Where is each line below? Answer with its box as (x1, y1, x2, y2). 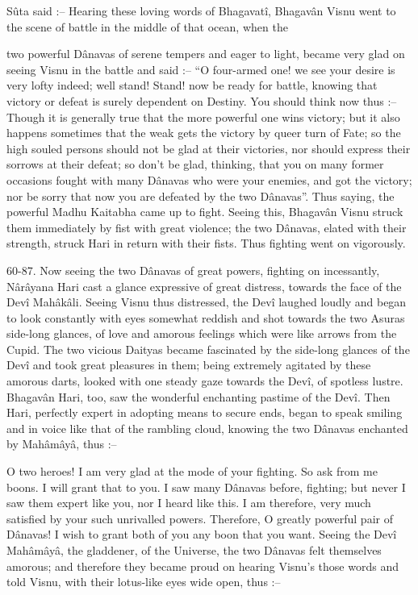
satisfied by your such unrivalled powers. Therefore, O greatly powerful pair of (6, 510, 393, 526)
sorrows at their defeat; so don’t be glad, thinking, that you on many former (6, 156, 384, 173)
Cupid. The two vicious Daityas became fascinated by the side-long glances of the (6, 340, 410, 357)
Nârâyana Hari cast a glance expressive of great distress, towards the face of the (6, 277, 402, 294)
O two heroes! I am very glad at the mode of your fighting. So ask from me (6, 463, 378, 480)
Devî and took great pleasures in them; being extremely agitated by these (6, 356, 371, 373)
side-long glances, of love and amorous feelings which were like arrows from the (6, 325, 397, 342)
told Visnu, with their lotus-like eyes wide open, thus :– (6, 573, 281, 590)
